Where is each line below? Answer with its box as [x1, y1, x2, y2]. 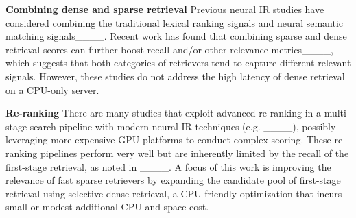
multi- [324, 106, 350, 120]
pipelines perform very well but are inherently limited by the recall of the [40, 145, 349, 160]
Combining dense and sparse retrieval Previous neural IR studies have [5, 2, 324, 16]
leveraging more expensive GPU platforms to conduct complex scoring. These [5, 132, 331, 147]
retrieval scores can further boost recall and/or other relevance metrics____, [5, 42, 333, 56]
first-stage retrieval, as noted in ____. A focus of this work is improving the [5, 159, 331, 173]
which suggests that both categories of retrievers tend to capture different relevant [5, 56, 351, 70]
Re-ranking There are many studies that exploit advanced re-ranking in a [5, 106, 322, 120]
